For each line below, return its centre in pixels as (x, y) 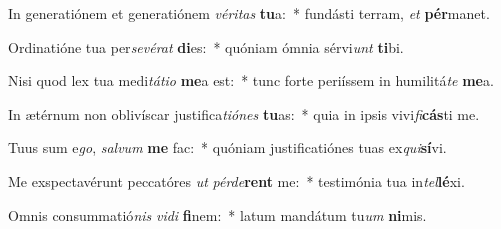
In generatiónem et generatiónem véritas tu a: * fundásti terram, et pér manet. (249, 13)
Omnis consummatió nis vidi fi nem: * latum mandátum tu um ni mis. (217, 214)
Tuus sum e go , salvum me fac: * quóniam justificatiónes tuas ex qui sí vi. (227, 147)
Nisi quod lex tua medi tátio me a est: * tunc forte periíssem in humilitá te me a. (251, 80)
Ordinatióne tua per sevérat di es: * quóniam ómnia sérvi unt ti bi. (206, 46)
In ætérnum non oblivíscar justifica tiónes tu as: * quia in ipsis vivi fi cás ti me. (244, 113)
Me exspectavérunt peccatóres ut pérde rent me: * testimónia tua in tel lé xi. (236, 180)
